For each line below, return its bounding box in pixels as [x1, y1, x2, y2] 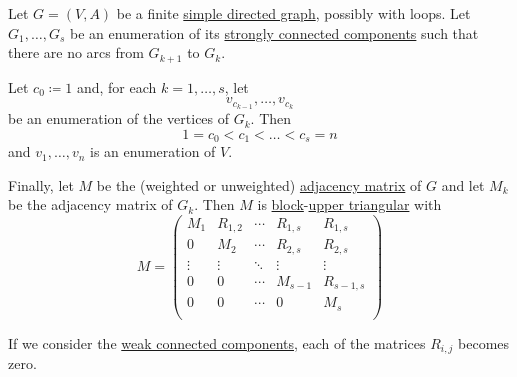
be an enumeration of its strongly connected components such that [69, 22, 479, 43]
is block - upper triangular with [257, 194, 442, 215]
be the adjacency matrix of [8, 194, 173, 215]
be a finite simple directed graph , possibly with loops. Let [116, 3, 471, 23]
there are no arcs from [8, 42, 144, 63]
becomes [458, 332, 510, 353]
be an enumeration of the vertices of [8, 108, 230, 129]
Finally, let [8, 174, 74, 195]
